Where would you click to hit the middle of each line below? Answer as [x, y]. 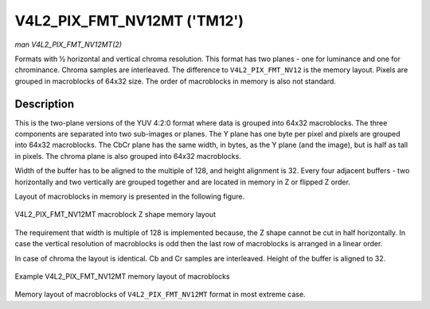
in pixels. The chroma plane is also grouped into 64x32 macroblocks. [128, 156]
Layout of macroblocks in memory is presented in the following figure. [130, 196]
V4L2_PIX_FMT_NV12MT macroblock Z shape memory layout [115, 214]
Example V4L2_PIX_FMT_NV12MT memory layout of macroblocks [122, 276]
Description [45, 104]
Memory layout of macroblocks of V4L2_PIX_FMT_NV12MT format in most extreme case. [160, 295]
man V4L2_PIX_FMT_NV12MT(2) [68, 44]
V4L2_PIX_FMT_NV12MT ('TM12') [129, 21]
